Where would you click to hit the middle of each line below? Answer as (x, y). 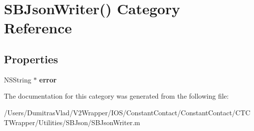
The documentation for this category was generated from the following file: (116, 96)
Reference (38, 28)
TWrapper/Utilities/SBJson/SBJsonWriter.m (72, 122)
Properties (31, 59)
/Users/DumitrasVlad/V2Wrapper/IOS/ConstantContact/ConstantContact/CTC (127, 112)
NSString (18, 79)
